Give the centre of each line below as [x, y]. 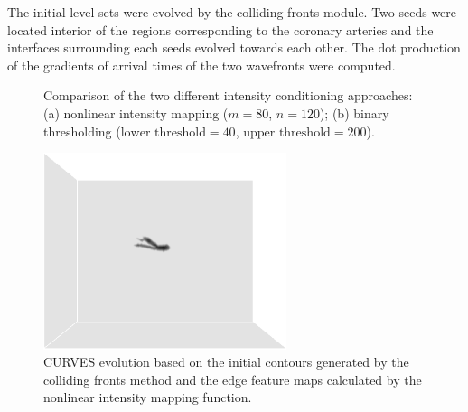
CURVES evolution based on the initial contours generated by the [226, 362]
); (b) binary [354, 112]
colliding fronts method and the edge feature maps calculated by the [233, 379]
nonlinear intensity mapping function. [148, 397]
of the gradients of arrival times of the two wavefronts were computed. [201, 65]
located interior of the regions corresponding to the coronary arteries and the [220, 29]
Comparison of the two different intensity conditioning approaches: [228, 95]
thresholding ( [82, 131]
